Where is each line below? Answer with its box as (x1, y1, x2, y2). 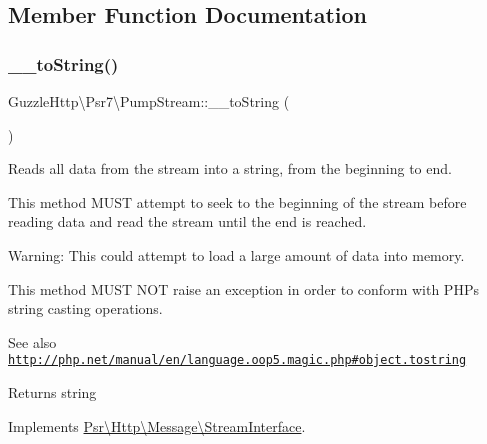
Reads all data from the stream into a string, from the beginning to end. (8, 158, 452, 179)
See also (8, 331, 57, 352)
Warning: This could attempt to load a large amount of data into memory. (8, 244, 465, 265)
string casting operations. (8, 298, 163, 319)
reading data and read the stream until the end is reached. (8, 211, 367, 232)
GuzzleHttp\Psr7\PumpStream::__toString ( (8, 91, 290, 111)
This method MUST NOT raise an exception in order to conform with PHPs (8, 278, 479, 299)
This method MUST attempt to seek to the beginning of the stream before (8, 191, 467, 212)
